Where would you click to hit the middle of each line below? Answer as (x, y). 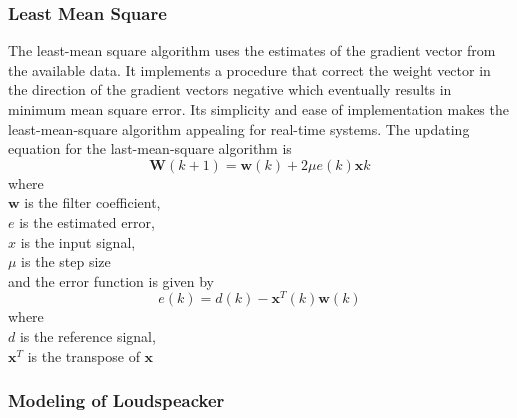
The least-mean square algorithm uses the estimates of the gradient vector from (252, 50)
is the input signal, (78, 241)
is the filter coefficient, (92, 202)
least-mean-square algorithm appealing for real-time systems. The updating (239, 128)
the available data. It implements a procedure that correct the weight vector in (249, 69)
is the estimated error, (87, 221)
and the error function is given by (111, 280)
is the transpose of (83, 355)
